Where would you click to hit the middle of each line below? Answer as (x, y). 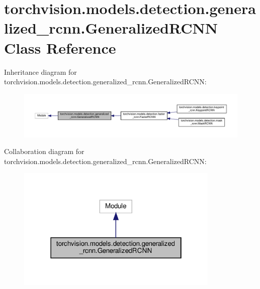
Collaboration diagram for (44, 151)
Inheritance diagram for (40, 71)
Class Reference (60, 47)
